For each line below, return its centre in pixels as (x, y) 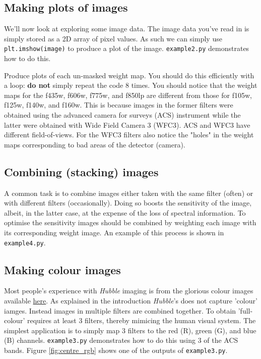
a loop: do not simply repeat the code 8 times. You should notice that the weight (131, 85)
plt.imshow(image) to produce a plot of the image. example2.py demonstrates (127, 48)
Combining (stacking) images (81, 171)
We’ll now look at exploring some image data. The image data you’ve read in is (127, 29)
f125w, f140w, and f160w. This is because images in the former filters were (119, 105)
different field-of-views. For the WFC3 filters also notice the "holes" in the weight (129, 135)
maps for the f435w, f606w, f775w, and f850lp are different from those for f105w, (128, 95)
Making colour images (62, 269)
